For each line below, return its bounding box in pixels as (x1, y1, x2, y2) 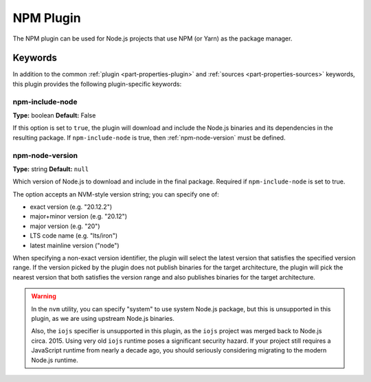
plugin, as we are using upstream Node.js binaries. (31, 314, 175, 322)
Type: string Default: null (12, 165, 89, 173)
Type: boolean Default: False (12, 111, 96, 120)
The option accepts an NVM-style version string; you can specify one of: (12, 190, 219, 199)
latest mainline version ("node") (30, 241, 120, 249)
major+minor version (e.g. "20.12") (30, 212, 127, 221)
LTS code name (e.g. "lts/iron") (30, 232, 118, 240)
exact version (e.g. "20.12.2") (30, 203, 113, 211)
